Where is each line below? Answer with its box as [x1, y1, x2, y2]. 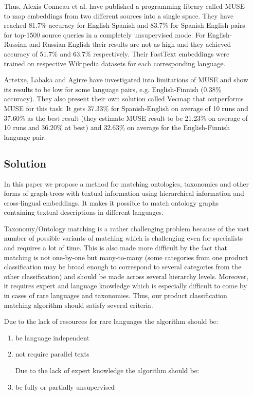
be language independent [15, 332, 90, 342]
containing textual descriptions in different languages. [4, 207, 163, 217]
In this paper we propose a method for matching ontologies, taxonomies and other [4, 178, 249, 188]
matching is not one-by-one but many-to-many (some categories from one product [4, 252, 248, 262]
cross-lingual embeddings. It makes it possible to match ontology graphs [4, 197, 219, 207]
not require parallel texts [15, 349, 90, 359]
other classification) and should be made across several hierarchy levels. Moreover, [4, 271, 249, 281]
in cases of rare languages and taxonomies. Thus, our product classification [4, 290, 227, 301]
